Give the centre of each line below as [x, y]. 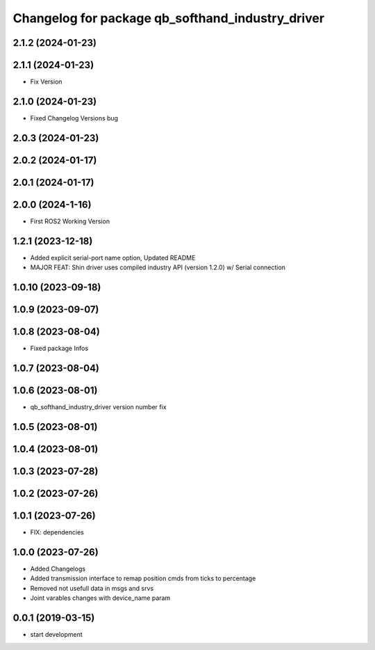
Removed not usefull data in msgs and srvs [92, 588]
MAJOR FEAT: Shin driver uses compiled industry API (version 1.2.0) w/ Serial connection [158, 267]
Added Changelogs [58, 569]
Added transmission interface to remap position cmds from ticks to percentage [143, 578]
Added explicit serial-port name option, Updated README [113, 257]
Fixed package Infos [59, 349]
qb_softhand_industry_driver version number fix [98, 407]
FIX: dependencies [57, 532]
